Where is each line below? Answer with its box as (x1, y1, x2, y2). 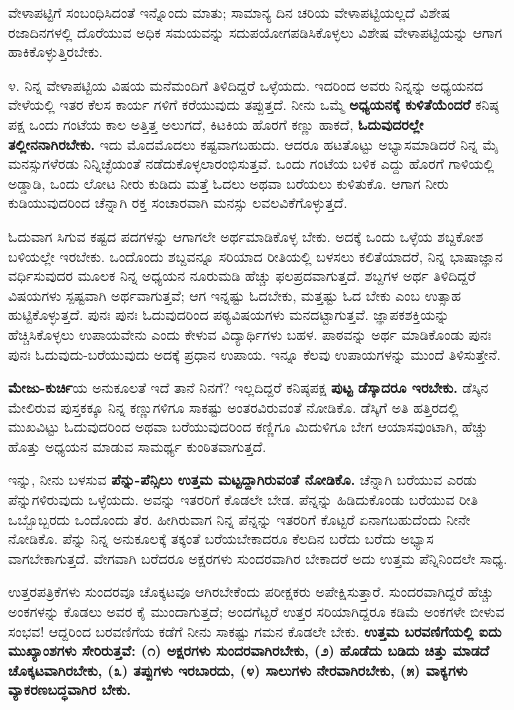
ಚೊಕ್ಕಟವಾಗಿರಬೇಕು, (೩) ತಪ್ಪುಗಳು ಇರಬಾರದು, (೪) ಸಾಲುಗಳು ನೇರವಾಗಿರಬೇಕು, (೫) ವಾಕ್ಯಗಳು (8, 659, 468, 680)
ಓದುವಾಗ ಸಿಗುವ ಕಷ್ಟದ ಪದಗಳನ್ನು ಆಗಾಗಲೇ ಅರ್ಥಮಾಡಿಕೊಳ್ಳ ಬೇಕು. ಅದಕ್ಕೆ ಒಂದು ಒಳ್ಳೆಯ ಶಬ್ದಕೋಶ (8, 225, 484, 246)
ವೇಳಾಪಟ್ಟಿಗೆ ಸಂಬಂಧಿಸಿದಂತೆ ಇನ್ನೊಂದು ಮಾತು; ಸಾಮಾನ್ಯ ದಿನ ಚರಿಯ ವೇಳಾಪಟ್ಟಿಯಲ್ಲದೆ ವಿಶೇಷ (8, 2, 451, 22)
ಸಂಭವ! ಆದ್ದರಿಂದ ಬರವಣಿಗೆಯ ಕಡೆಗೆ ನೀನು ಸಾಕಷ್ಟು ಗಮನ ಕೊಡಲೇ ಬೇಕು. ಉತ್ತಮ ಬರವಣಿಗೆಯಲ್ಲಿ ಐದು (8, 620, 502, 641)
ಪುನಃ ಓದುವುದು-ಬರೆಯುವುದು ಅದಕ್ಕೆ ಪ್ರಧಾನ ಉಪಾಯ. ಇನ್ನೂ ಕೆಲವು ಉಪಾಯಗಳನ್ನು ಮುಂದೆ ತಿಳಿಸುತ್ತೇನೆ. (8, 343, 501, 364)
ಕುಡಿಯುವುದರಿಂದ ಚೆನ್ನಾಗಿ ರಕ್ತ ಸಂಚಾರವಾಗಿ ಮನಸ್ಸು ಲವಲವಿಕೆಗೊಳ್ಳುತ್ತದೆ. (8, 192, 348, 213)
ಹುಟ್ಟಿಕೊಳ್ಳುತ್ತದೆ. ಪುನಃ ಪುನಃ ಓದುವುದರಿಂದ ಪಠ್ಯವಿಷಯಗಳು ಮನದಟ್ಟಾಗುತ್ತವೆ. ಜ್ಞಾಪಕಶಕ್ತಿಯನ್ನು (8, 304, 450, 325)
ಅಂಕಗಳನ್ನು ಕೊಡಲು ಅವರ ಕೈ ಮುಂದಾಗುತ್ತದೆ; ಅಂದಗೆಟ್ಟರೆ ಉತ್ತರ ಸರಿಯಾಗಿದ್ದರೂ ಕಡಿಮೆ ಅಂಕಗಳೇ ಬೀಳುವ (8, 601, 505, 622)
